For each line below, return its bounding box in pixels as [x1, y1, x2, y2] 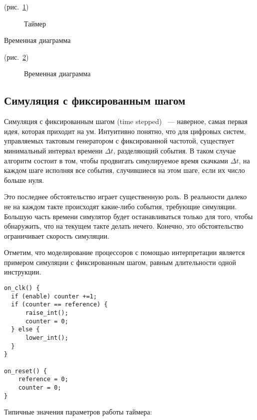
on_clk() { [4, 284, 40, 292]
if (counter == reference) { [11, 301, 108, 308]
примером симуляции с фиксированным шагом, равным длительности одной [4, 257, 237, 267]
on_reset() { [4, 367, 47, 375]
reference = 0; [18, 376, 68, 383]
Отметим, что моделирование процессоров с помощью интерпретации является [4, 247, 245, 258]
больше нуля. [4, 174, 44, 185]
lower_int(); [25, 334, 68, 342]
